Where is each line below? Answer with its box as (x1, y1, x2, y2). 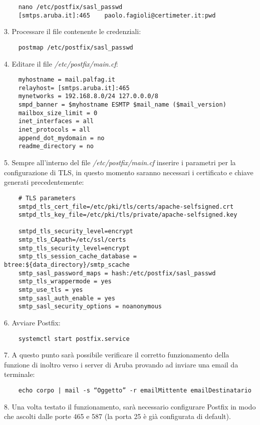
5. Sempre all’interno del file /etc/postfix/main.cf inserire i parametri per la (4, 157, 236, 168)
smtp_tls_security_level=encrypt (18, 244, 130, 252)
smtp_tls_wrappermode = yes (18, 278, 112, 285)
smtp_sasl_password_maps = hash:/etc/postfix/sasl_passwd (18, 269, 216, 277)
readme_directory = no (18, 143, 94, 150)
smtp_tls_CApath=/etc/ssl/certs (18, 236, 126, 244)
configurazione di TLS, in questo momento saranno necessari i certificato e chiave (4, 167, 253, 177)
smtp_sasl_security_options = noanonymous (18, 303, 162, 310)
